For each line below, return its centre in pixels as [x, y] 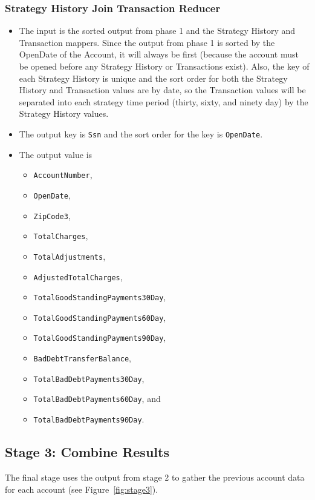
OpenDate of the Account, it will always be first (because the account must [159, 54]
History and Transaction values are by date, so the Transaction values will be [162, 90]
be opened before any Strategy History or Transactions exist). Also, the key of [164, 66]
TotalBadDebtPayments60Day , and [97, 399]
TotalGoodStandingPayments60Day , [100, 317]
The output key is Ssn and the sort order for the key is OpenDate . [141, 133]
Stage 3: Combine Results [87, 452]
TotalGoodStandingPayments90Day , [100, 337]
